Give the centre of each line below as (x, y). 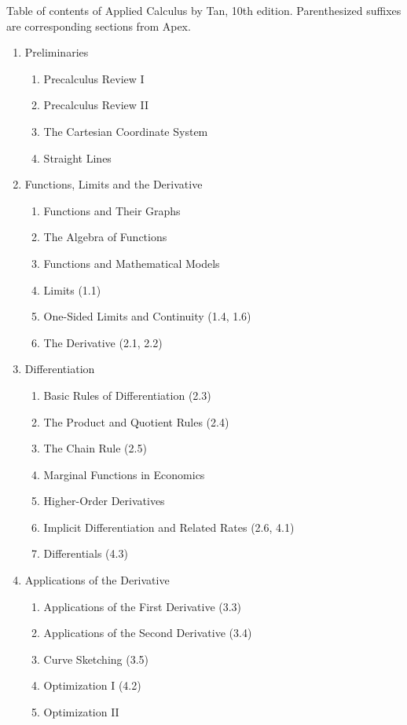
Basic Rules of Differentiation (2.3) (127, 395)
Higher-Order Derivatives (104, 501)
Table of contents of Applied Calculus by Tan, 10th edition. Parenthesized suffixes (204, 10)
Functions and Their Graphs (112, 210)
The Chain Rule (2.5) (95, 448)
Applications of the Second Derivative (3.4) (148, 633)
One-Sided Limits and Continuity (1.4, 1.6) (147, 316)
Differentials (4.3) (86, 553)
